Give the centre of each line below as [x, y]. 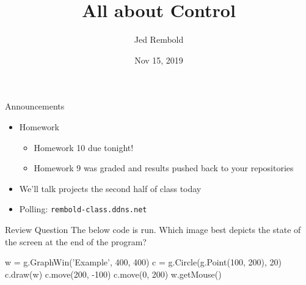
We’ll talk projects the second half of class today [110, 188]
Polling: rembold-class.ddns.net [83, 209]
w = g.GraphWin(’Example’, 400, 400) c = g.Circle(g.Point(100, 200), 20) [143, 262]
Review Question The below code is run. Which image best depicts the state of [153, 229]
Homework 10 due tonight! [84, 147]
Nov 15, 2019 [159, 60]
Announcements [35, 106]
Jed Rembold [159, 39]
